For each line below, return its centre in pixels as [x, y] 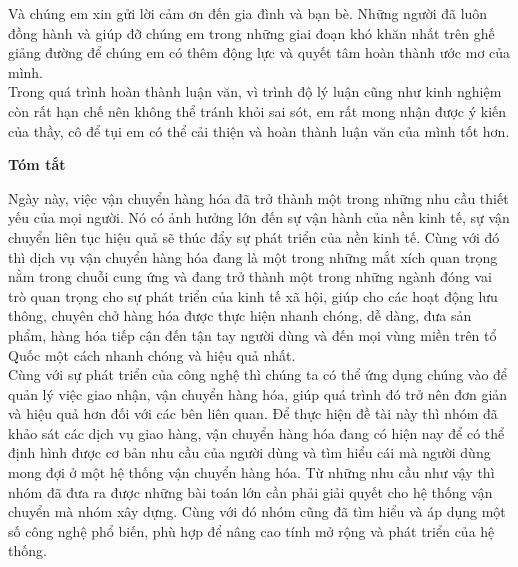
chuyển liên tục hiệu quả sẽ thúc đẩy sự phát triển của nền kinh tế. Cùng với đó [254, 236]
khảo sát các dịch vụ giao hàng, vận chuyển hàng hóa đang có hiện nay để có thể [256, 432]
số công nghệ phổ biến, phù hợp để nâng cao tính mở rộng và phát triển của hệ [251, 530]
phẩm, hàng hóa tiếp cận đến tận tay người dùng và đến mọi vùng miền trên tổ [252, 334]
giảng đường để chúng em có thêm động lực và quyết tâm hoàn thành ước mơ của [259, 52]
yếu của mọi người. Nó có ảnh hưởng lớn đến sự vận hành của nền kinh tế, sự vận [259, 217]
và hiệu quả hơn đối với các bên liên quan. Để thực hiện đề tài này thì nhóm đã [253, 413]
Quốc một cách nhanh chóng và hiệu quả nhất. [152, 354]
